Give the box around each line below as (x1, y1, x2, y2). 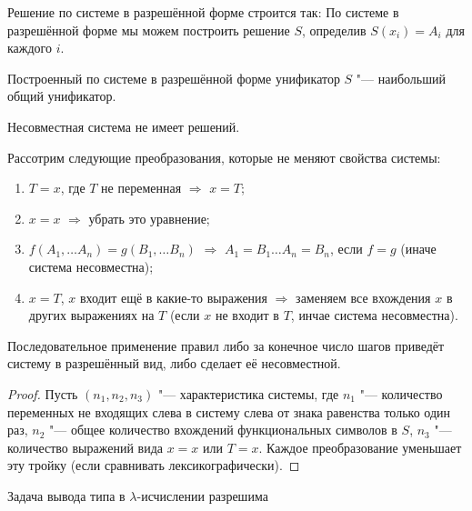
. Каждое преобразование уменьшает (258, 437, 462, 456)
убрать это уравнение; (88, 208, 210, 227)
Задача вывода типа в (7, 486, 126, 505)
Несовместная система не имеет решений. (7, 116, 240, 135)
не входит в (215, 306, 279, 325)
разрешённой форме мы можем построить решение (7, 20, 290, 39)
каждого (7, 38, 52, 57)
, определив (302, 20, 367, 39)
